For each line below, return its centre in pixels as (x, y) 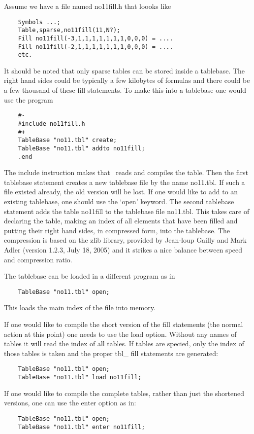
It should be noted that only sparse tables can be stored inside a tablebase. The (125, 70)
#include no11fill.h (51, 124)
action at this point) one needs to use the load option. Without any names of (120, 334)
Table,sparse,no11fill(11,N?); (69, 30)
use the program (29, 99)
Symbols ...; (39, 22)
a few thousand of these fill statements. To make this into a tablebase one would (125, 90)
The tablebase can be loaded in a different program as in (90, 276)
